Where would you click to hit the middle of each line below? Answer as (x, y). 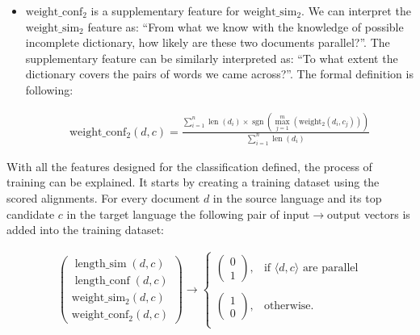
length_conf (102, 281)
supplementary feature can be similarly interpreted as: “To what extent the (212, 58)
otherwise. (289, 306)
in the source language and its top (297, 197)
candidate (31, 214)
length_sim (101, 264)
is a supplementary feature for (165, 10)
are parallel (330, 268)
